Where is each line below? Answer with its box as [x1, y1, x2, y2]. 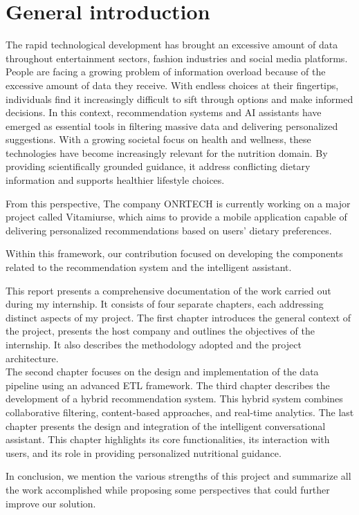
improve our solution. [6, 496, 96, 510]
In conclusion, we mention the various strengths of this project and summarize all [6, 469, 351, 483]
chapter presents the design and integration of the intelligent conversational [6, 418, 326, 433]
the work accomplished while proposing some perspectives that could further [6, 482, 330, 496]
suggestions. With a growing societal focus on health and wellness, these [6, 132, 311, 147]
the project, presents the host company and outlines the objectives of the [6, 324, 315, 338]
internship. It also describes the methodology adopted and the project [6, 337, 302, 351]
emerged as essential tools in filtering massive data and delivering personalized [6, 118, 338, 133]
